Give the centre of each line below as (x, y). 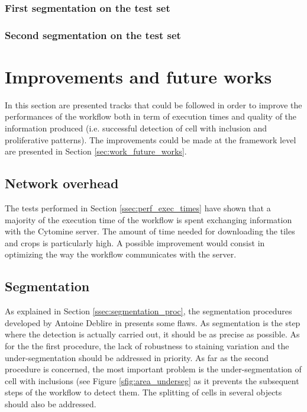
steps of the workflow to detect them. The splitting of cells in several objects (143, 392)
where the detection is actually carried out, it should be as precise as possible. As (152, 334)
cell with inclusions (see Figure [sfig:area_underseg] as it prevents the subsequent (152, 380)
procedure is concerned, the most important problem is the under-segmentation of (153, 369)
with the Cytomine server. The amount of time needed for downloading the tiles (150, 231)
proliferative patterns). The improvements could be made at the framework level (151, 139)
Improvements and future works (138, 76)
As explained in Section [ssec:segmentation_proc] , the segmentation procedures (148, 311)
